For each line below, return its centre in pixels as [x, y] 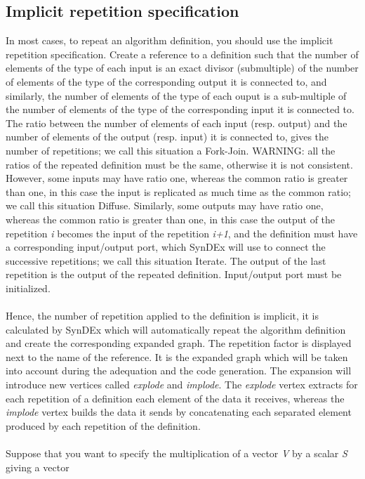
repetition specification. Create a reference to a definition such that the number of [182, 54]
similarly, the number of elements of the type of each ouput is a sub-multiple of [176, 95]
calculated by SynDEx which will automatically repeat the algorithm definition [176, 329]
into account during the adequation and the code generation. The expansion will [179, 370]
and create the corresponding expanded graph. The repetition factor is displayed [179, 343]
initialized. [28, 288]
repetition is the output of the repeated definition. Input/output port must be [174, 274]
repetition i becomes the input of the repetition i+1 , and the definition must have [182, 233]
